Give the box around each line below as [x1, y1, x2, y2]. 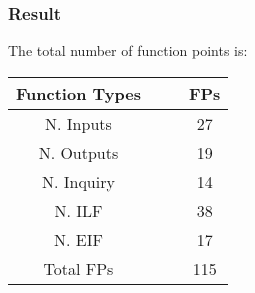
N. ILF [54, 198, 103, 222]
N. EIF [54, 227, 103, 251]
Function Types [16, 81, 141, 105]
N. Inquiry [41, 169, 115, 193]
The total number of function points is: [8, 40, 248, 61]
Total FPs [43, 256, 114, 280]
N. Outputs [38, 140, 119, 164]
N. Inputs [45, 111, 112, 135]
